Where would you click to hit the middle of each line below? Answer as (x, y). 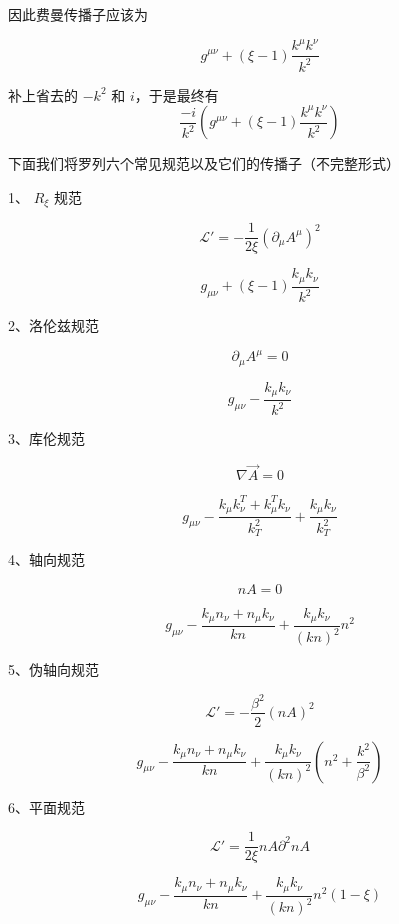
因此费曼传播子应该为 (78, 14)
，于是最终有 (176, 94)
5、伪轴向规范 (53, 669)
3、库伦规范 (46, 438)
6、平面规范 (46, 806)
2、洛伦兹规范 (53, 325)
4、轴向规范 (46, 559)
